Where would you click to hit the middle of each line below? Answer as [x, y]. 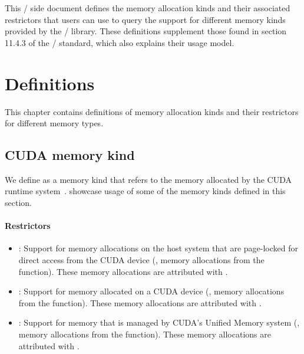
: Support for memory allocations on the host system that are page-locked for [158, 248]
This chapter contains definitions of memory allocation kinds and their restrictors [152, 111]
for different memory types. [54, 123]
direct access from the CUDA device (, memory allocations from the [141, 260]
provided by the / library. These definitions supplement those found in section [146, 31]
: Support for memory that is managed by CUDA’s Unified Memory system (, [159, 322]
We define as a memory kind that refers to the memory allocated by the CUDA [148, 179]
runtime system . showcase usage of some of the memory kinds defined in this [145, 191]
